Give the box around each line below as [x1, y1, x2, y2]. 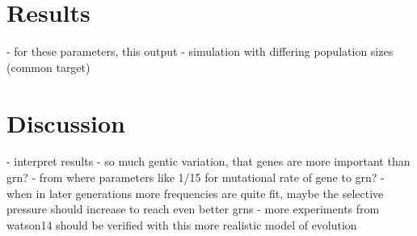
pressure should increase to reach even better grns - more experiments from [6, 200, 380, 217]
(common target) [6, 58, 91, 75]
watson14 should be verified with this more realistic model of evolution [6, 216, 357, 233]
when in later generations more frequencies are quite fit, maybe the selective [6, 184, 384, 201]
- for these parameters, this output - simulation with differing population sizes [6, 43, 394, 60]
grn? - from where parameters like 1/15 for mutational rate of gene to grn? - [6, 169, 385, 186]
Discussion [6, 106, 125, 139]
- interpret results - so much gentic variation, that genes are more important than [6, 153, 411, 170]
